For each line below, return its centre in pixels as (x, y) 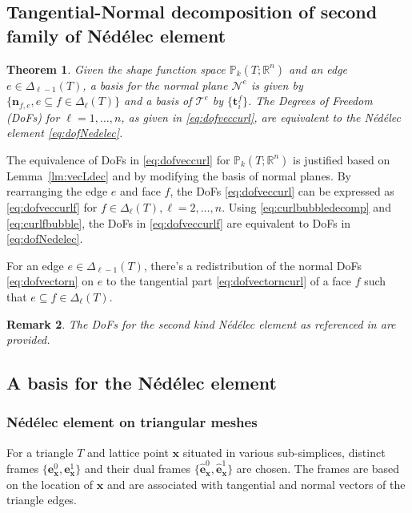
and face (140, 191)
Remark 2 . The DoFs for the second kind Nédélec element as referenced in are (201, 323)
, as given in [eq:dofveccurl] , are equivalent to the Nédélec (261, 117)
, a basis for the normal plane (155, 85)
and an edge (318, 69)
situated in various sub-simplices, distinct (284, 452)
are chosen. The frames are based (318, 469)
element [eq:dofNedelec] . (65, 133)
